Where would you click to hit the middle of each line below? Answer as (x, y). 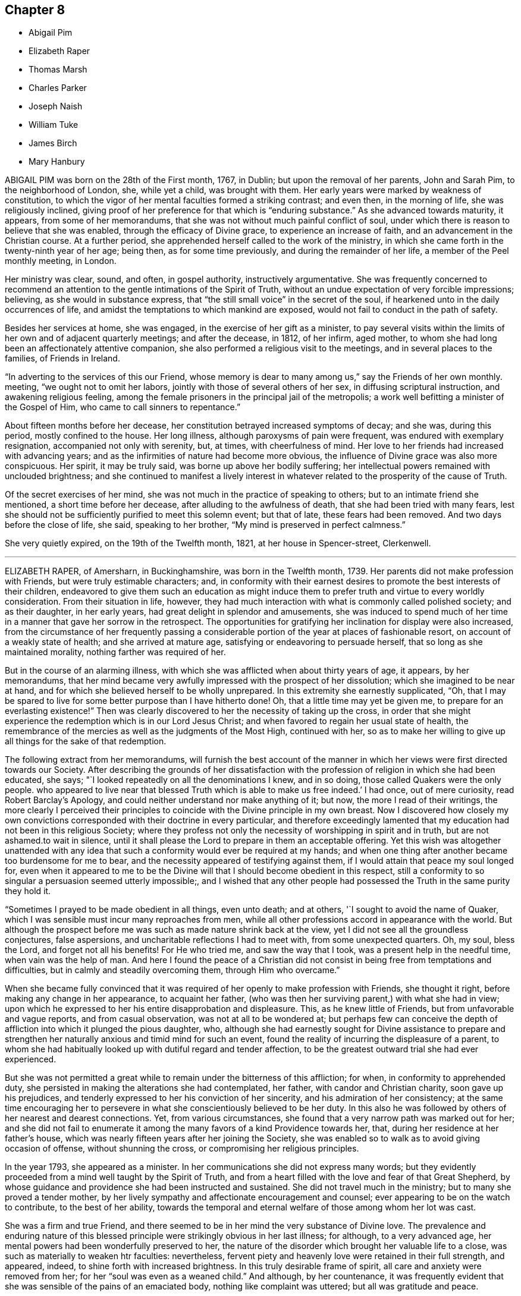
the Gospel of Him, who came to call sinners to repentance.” (123, 407)
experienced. (31, 1059)
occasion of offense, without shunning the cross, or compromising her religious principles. (182, 1149)
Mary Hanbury (57, 162)
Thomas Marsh (58, 70)
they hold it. (28, 891)
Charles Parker (58, 88)
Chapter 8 (35, 10)
